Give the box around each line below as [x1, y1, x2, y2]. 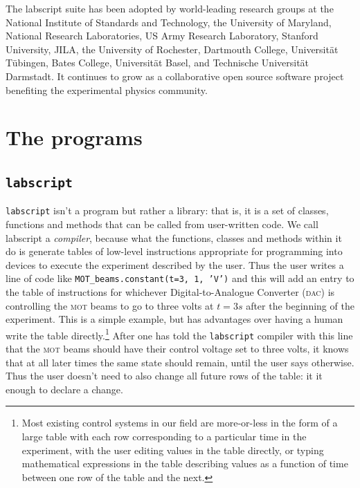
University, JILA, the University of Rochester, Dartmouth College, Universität [6, 41, 339, 56]
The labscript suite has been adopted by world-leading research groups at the [6, 1, 334, 15]
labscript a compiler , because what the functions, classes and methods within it [6, 230, 342, 245]
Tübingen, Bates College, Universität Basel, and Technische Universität [6, 55, 309, 70]
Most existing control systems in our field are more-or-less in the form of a [21, 415, 338, 430]
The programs [6, 123, 143, 151]
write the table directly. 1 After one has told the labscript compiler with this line [6, 326, 353, 342]
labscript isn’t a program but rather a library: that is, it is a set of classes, [6, 203, 329, 218]
